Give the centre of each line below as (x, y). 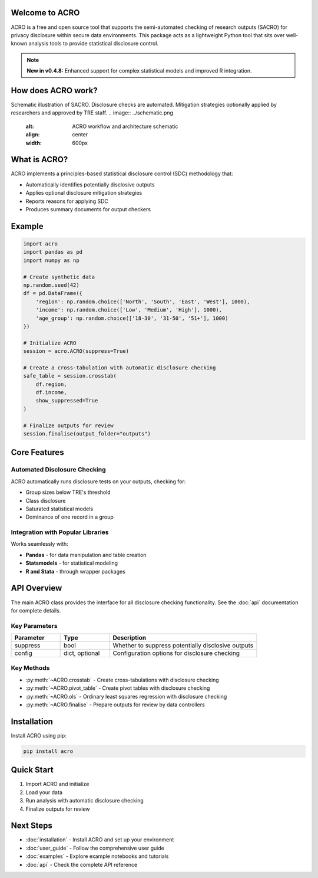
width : (34, 143)
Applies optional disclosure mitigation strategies (84, 193)
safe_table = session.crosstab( (70, 376)
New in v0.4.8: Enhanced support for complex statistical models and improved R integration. (139, 71)
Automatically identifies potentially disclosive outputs (90, 184)
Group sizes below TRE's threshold (68, 492)
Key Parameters (34, 625)
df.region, (51, 384)
